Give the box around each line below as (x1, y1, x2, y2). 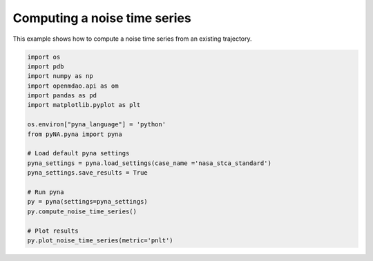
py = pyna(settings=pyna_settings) (27, 197, 148, 206)
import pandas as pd (27, 92, 97, 99)
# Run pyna (27, 188, 64, 196)
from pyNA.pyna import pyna (27, 130, 122, 138)
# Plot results (27, 226, 79, 235)
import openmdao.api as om (27, 81, 119, 90)
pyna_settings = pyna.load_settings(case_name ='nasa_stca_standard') (27, 159, 272, 167)
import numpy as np (27, 72, 93, 80)
